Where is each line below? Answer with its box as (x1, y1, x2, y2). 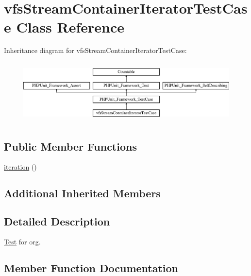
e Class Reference (4, 17, 124, 37)
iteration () (4, 161, 37, 172)
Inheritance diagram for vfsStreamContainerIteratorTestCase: (4, 45, 187, 55)
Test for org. (4, 237, 41, 247)
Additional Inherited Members (4, 185, 161, 200)
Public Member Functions (4, 138, 137, 154)
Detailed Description (4, 214, 110, 229)
